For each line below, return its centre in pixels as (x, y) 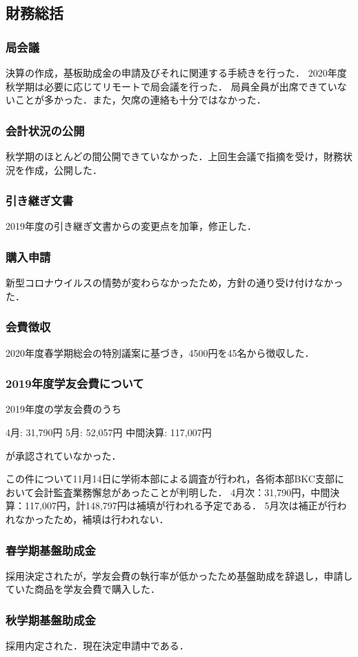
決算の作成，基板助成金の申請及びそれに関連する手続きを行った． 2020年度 (176, 72)
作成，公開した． (63, 169)
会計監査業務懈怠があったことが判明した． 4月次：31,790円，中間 (182, 492)
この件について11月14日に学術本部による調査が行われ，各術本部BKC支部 (170, 479)
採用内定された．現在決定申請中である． (97, 646)
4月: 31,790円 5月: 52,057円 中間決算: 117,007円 (109, 432)
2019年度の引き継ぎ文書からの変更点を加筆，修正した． (131, 226)
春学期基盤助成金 (51, 550)
